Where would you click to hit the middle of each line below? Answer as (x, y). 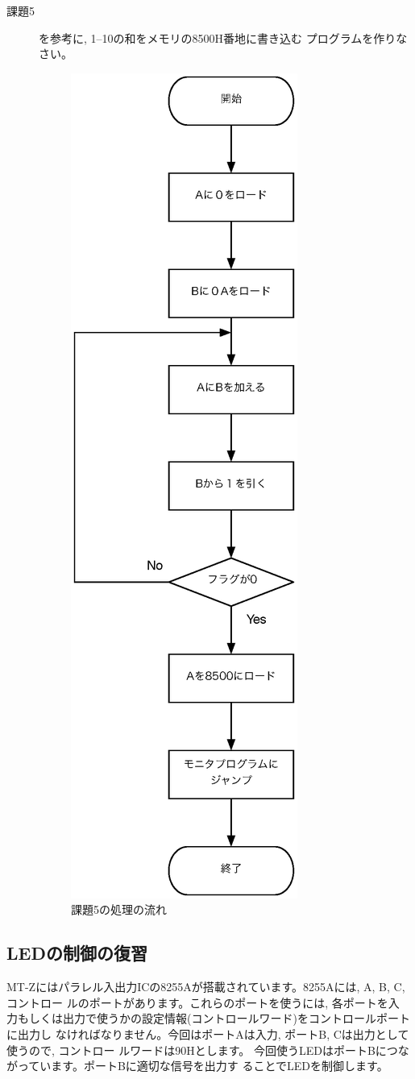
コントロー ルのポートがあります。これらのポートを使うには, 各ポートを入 (203, 1002)
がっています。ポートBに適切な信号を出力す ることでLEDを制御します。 (197, 1066)
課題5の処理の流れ (119, 909)
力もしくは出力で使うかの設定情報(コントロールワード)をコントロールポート (208, 1018)
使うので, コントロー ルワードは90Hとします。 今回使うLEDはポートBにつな (208, 1050)
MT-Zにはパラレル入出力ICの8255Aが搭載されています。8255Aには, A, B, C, (206, 987)
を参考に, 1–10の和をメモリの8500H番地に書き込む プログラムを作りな (223, 37)
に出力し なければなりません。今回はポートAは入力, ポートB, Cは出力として (208, 1033)
